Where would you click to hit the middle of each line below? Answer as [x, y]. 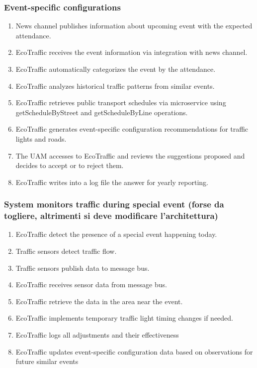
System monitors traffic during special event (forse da [114, 204]
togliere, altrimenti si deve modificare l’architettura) [111, 216]
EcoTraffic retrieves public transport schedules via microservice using [121, 102]
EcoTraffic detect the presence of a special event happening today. [116, 234]
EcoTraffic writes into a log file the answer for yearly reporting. [112, 182]
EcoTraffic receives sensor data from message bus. [91, 284]
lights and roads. [41, 138]
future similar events [47, 361]
